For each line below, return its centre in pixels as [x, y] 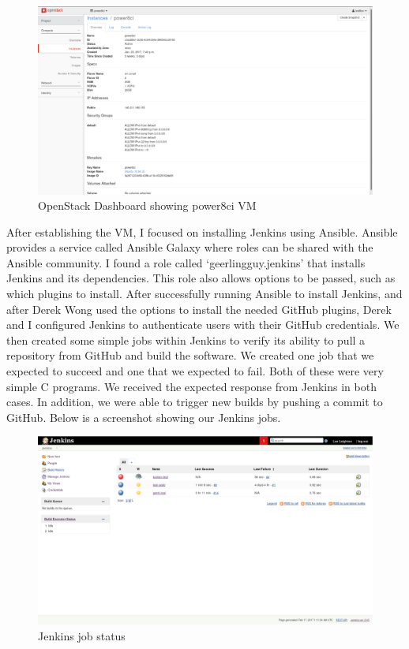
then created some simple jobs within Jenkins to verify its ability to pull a [186, 339]
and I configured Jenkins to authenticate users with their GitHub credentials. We [203, 324]
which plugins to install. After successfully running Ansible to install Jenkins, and [204, 294]
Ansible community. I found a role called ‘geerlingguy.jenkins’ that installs [186, 262]
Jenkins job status [82, 635]
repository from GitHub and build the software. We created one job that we [190, 355]
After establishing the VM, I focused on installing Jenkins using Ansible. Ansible [202, 231]
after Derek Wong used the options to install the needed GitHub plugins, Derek [199, 309]
